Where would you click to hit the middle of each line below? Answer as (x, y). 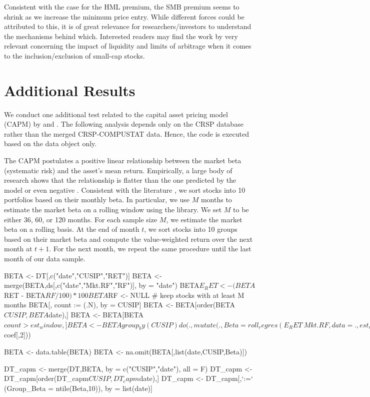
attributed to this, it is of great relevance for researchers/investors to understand (128, 26)
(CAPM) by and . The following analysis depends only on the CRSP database (124, 124)
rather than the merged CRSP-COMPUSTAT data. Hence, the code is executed (126, 133)
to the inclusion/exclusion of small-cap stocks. (74, 55)
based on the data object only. (50, 143)
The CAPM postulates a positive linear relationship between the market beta (123, 160)
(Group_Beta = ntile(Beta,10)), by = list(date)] (78, 388)
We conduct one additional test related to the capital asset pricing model (116, 114)
